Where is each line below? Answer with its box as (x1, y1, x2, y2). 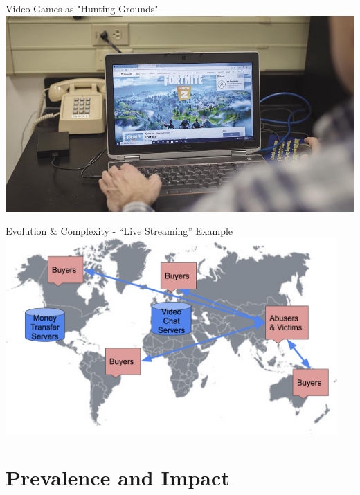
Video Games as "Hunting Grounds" (6, 1, 159, 15)
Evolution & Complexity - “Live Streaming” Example (6, 224, 233, 238)
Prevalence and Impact (6, 463, 230, 492)
